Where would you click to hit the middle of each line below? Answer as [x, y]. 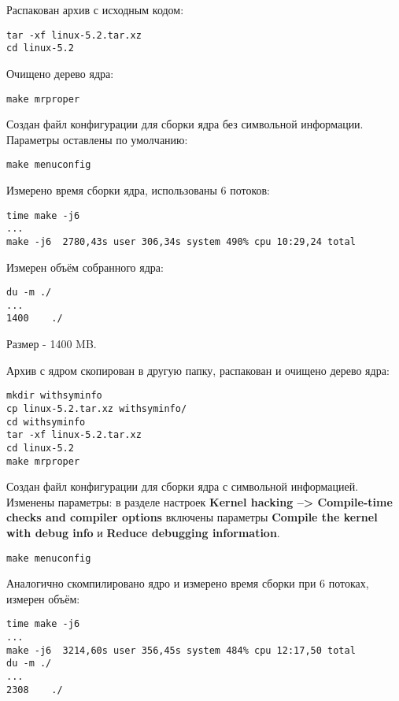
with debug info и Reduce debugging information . [143, 533]
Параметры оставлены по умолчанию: [97, 139]
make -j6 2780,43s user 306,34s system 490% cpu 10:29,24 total [181, 241]
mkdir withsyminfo [54, 396]
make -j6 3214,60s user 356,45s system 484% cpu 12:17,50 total [181, 650]
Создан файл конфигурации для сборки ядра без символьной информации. [185, 124]
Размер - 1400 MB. [52, 344]
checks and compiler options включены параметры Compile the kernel [192, 517]
